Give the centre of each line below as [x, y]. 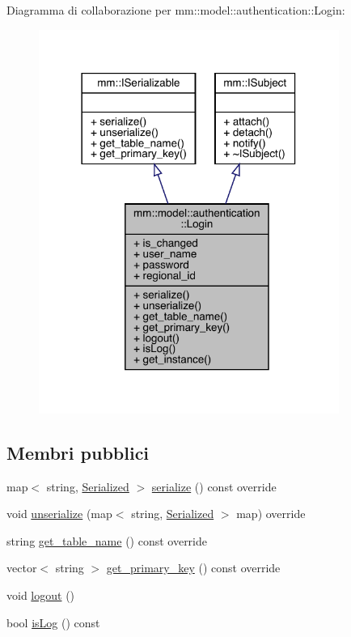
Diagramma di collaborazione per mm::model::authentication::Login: [176, 10]
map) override [271, 514]
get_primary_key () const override [193, 568]
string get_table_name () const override [107, 540]
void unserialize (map [59, 514]
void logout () [41, 595]
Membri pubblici [78, 452]
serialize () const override [214, 486]
